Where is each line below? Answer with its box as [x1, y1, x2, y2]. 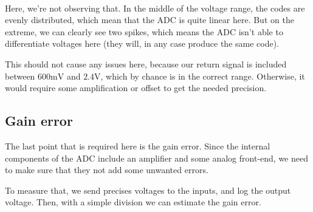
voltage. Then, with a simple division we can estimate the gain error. [5, 196, 261, 208]
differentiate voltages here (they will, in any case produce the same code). [5, 37, 280, 50]
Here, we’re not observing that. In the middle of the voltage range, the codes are [5, 1, 305, 14]
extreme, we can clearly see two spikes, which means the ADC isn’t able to [5, 25, 283, 38]
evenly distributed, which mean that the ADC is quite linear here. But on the [5, 13, 294, 26]
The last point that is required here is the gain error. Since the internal [5, 139, 270, 152]
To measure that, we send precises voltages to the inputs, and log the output [5, 183, 291, 196]
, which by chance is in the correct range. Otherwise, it [100, 69, 305, 82]
